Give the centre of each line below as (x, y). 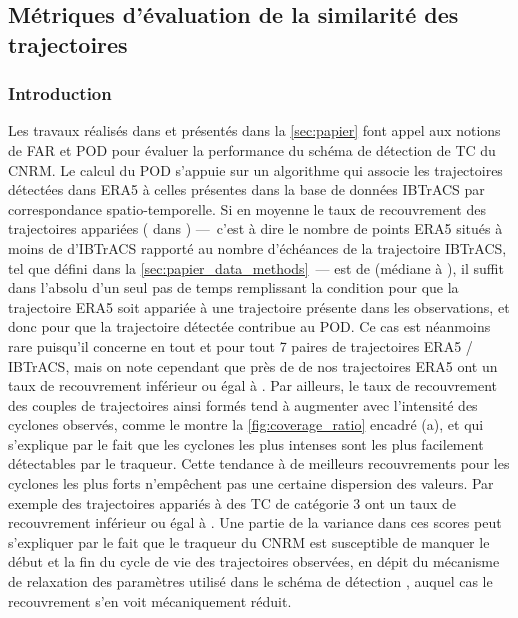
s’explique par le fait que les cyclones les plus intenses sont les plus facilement (246, 443)
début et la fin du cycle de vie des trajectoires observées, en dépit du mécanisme (254, 561)
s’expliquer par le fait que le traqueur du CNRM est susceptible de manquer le (249, 541)
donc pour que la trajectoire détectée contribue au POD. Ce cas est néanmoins (249, 326)
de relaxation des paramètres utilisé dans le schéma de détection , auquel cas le (250, 581)
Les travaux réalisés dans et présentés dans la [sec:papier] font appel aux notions (254, 130)
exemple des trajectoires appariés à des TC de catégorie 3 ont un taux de (232, 502)
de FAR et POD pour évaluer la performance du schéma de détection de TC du (252, 149)
